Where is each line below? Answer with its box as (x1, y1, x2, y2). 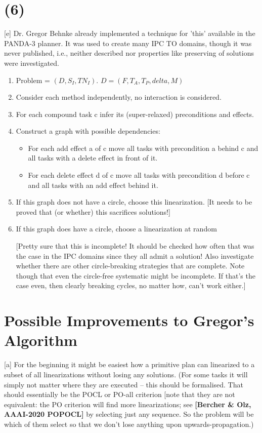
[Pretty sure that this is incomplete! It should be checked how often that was (16, 241, 254, 251)
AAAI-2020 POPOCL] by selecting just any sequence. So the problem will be (4, 409, 254, 419)
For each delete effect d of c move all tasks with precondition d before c (28, 170, 250, 180)
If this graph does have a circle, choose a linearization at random (16, 223, 217, 234)
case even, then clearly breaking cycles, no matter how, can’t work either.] (16, 280, 246, 291)
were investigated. (4, 57, 59, 68)
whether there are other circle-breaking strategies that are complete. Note (16, 260, 245, 271)
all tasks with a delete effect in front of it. (28, 152, 158, 163)
